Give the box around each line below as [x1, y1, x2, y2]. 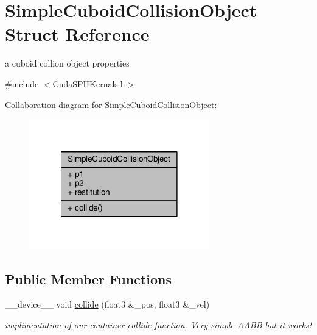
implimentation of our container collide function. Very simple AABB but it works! [5, 319, 312, 331]
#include [5, 77, 39, 90]
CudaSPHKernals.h [52, 77, 125, 90]
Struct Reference [5, 21, 150, 46]
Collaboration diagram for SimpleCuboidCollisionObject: [5, 98, 217, 110]
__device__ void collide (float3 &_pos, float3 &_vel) [5, 298, 210, 311]
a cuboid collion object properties [5, 57, 130, 70]
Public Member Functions [5, 269, 172, 288]
